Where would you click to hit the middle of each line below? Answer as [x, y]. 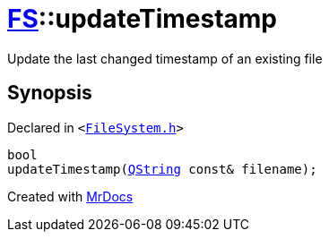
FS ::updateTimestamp [142, 19]
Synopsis [50, 93]
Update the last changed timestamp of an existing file [165, 58]
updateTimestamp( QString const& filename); [162, 169]
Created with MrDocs [70, 196]
